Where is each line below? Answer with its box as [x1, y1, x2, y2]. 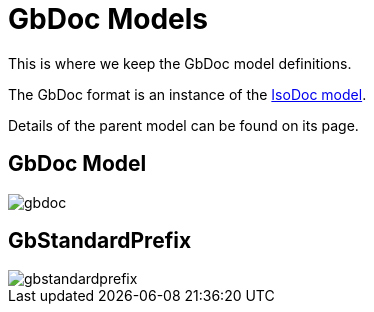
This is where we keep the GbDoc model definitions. [8, 54, 352, 72]
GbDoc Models [8, 2, 209, 36]
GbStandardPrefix [8, 228, 192, 254]
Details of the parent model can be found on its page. [8, 116, 359, 134]
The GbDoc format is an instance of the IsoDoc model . [8, 85, 367, 103]
